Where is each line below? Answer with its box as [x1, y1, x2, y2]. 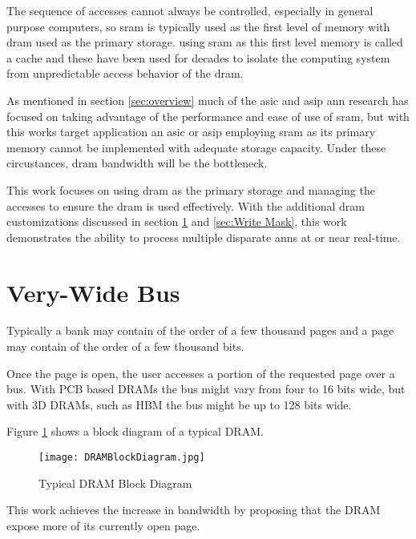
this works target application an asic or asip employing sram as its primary [6, 123, 376, 140]
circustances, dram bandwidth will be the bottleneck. [6, 155, 268, 171]
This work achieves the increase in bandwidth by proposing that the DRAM [6, 501, 381, 518]
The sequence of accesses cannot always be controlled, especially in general [6, 2, 374, 18]
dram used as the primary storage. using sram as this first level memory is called [6, 34, 403, 50]
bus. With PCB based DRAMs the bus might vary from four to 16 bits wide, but [6, 380, 406, 397]
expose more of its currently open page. [6, 517, 200, 533]
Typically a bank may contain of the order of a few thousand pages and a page [6, 322, 394, 339]
